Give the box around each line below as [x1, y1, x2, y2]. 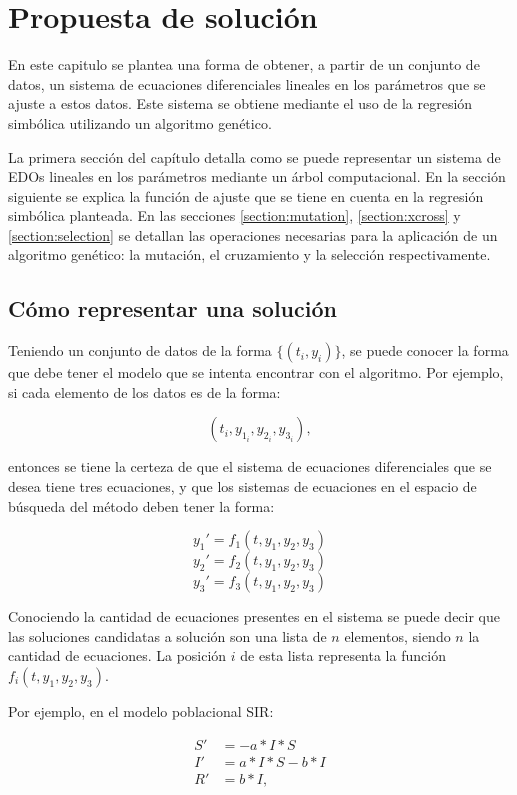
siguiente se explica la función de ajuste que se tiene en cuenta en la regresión [8, 185, 484, 206]
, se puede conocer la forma [341, 340, 509, 361]
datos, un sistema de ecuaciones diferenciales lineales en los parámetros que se [8, 73, 486, 94]
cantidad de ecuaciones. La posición [8, 645, 227, 666]
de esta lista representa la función [240, 645, 446, 666]
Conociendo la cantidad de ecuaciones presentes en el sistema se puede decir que [8, 606, 501, 627]
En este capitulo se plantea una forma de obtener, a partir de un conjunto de [8, 54, 480, 75]
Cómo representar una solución [8, 293, 337, 324]
